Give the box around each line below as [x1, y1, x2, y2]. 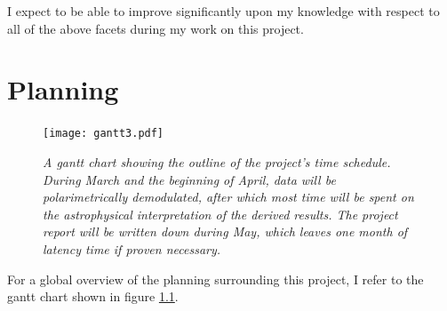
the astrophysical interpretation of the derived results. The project [43, 204, 398, 223]
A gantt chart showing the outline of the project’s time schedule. [43, 152, 391, 171]
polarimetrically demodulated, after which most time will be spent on [43, 187, 414, 206]
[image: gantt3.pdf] [43, 127, 164, 140]
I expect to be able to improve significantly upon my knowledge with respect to [7, 2, 440, 20]
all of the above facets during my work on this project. [7, 19, 304, 37]
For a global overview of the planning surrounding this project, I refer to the [7, 269, 424, 288]
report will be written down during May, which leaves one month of [43, 222, 408, 241]
